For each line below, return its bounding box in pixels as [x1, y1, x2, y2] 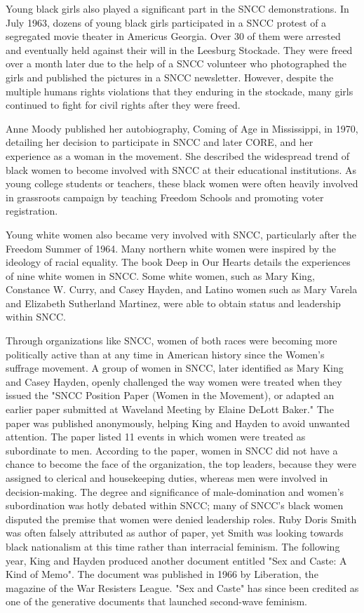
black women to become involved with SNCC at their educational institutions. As [6, 162, 356, 177]
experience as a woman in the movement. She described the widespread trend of [6, 148, 349, 163]
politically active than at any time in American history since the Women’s [6, 346, 325, 361]
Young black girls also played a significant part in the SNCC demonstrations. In [6, 1, 349, 15]
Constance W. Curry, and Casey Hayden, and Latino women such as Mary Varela [6, 282, 358, 297]
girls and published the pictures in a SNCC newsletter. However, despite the [6, 69, 334, 84]
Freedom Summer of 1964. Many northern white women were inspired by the [6, 241, 337, 255]
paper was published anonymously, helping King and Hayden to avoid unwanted [6, 415, 350, 430]
